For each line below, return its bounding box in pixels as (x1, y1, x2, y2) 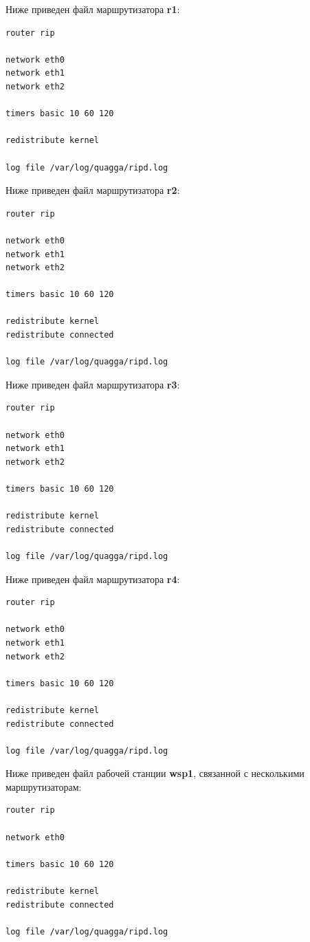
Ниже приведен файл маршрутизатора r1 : (5, 2, 180, 16)
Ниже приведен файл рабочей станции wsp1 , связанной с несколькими (5, 766, 305, 780)
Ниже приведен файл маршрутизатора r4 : (5, 571, 180, 586)
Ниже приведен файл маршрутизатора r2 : (5, 183, 180, 197)
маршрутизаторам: (5, 779, 82, 793)
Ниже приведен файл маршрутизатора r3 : (5, 377, 180, 391)
